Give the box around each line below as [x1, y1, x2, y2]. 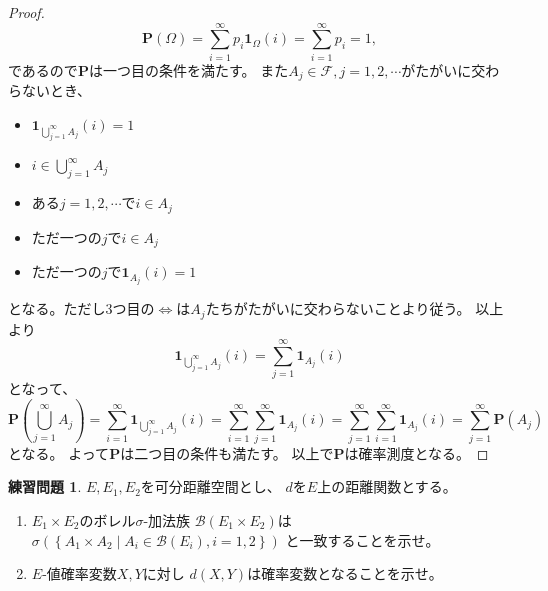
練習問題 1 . [8, 476, 82, 497]
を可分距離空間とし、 [140, 476, 281, 497]
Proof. [8, 2, 45, 22]
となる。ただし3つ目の [8, 298, 155, 319]
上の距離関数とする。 [317, 476, 457, 497]
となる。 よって [8, 442, 110, 463]
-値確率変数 [42, 563, 117, 584]
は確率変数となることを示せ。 [247, 563, 443, 584]
